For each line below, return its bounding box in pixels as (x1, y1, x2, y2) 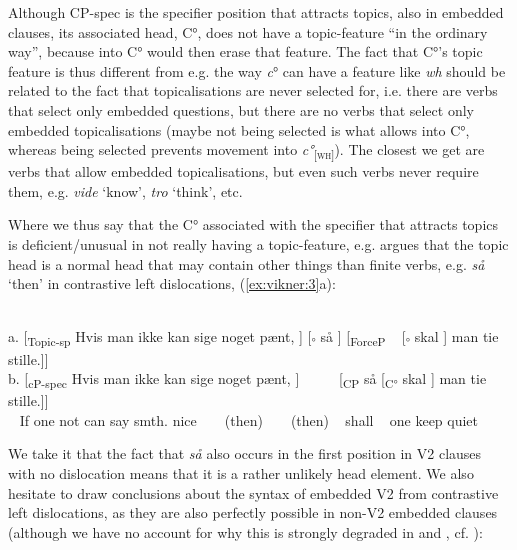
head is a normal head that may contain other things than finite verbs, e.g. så (8, 253, 485, 274)
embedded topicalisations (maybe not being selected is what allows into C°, (8, 119, 470, 140)
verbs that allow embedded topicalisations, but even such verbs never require (8, 161, 479, 182)
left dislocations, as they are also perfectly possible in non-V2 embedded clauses (8, 502, 498, 523)
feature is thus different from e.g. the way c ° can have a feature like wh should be (8, 60, 506, 81)
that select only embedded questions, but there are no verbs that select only (8, 99, 474, 120)
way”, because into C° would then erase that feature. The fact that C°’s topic (8, 41, 483, 62)
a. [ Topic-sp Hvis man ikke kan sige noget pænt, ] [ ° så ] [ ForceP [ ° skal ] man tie (8, 326, 499, 350)
